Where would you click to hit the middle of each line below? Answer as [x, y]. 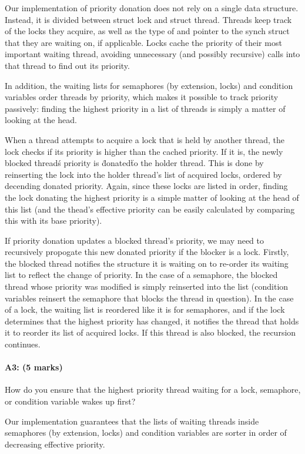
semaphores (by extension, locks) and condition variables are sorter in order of [146, 433]
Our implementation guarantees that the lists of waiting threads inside [132, 421]
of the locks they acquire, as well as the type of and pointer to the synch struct [147, 31]
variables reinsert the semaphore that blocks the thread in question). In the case [149, 298]
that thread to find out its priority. [67, 65]
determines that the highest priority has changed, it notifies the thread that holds [152, 321]
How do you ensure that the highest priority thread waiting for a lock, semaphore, [153, 390]
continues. [23, 344]
